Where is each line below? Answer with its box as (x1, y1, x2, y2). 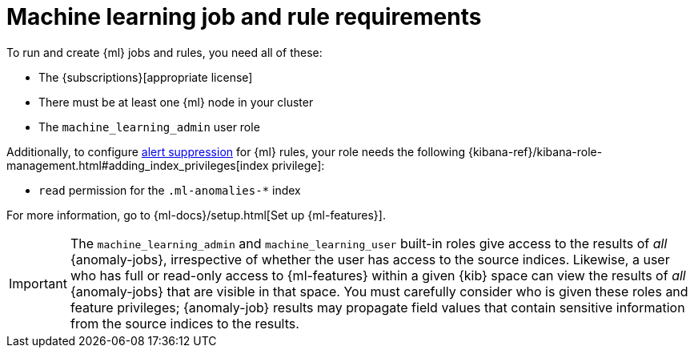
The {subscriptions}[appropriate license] (38, 70, 253, 84)
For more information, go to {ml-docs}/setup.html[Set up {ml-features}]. (6, 207, 386, 222)
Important (9, 275, 67, 292)
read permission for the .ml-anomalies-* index (38, 183, 301, 197)
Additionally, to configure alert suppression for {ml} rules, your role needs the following (6, 144, 466, 159)
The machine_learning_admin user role (38, 119, 260, 134)
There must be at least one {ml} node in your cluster (38, 95, 314, 109)
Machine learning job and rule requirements (6, 3, 482, 30)
